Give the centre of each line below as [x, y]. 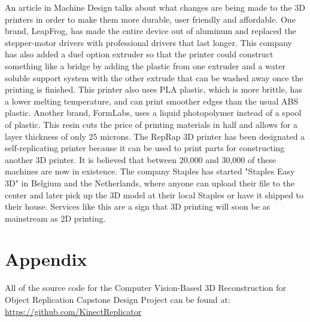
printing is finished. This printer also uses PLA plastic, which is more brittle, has [154, 89]
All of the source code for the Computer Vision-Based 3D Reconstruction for [146, 288]
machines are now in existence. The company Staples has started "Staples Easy [150, 171]
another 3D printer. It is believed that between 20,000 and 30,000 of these [141, 159]
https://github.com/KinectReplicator [73, 311]
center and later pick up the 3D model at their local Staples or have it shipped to [154, 194]
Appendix [46, 259]
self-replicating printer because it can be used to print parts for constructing [145, 148]
